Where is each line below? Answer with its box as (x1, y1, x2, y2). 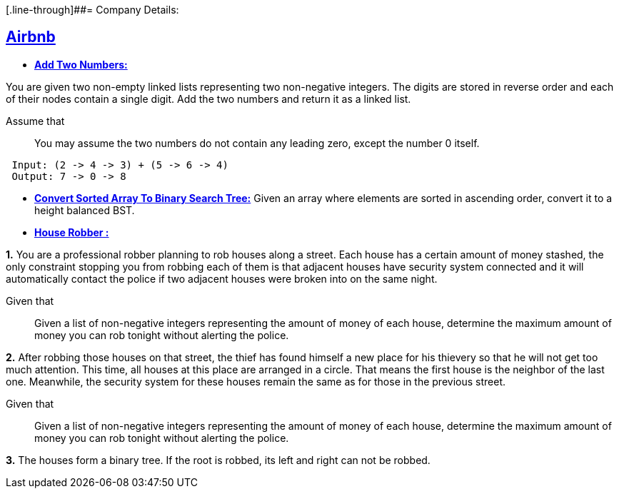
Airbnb (6, 28, 56, 46)
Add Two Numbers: (34, 58, 128, 71)
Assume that (6, 114, 65, 127)
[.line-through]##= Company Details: (6, 4, 179, 16)
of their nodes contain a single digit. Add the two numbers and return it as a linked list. (6, 92, 411, 105)
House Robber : (34, 226, 109, 238)
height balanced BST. (34, 203, 135, 216)
